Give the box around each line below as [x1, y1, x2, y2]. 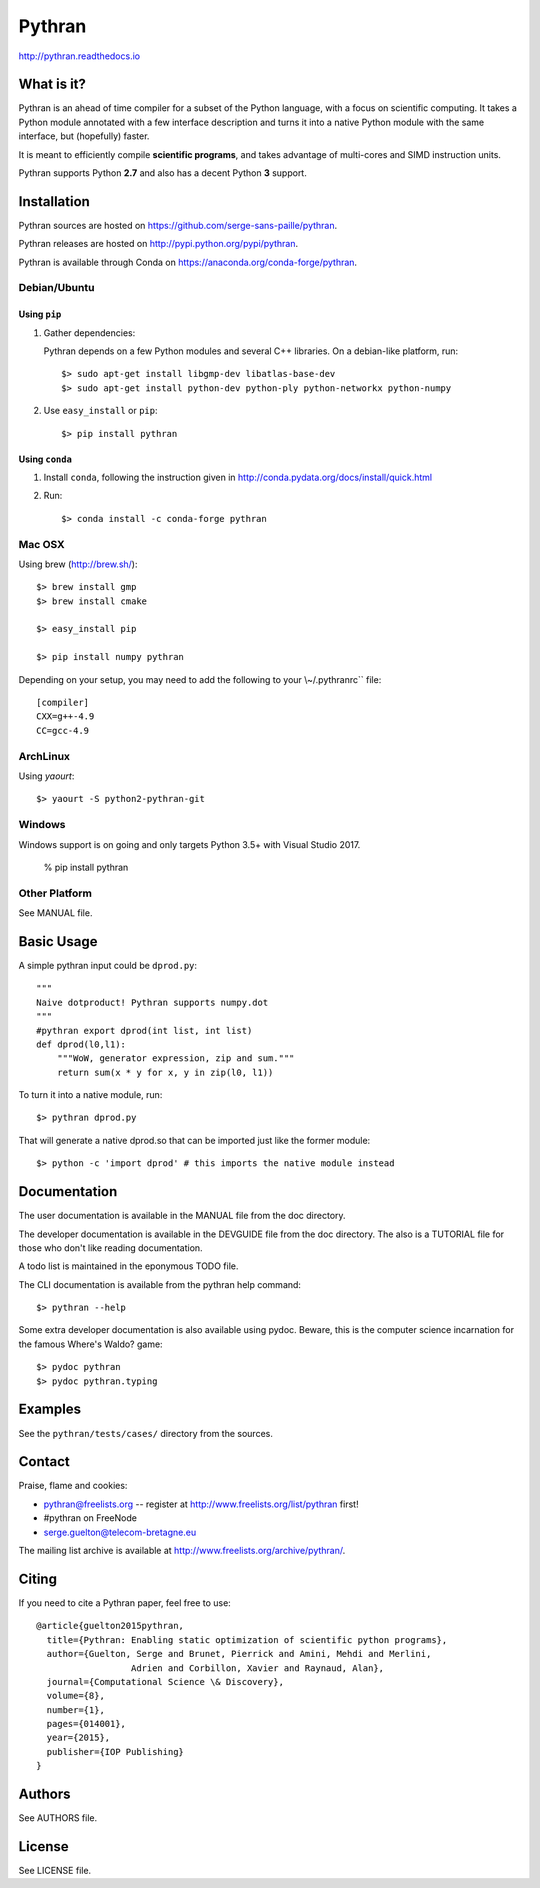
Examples [18, 1401, 82, 1418]
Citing [18, 1570, 57, 1587]
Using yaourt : [18, 770, 75, 782]
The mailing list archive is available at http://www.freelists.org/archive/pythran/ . [18, 1545, 346, 1557]
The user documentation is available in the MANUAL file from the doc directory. [18, 1210, 346, 1222]
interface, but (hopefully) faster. [18, 130, 150, 142]
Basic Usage [18, 933, 98, 950]
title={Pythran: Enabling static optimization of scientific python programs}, [46, 1634, 448, 1645]
